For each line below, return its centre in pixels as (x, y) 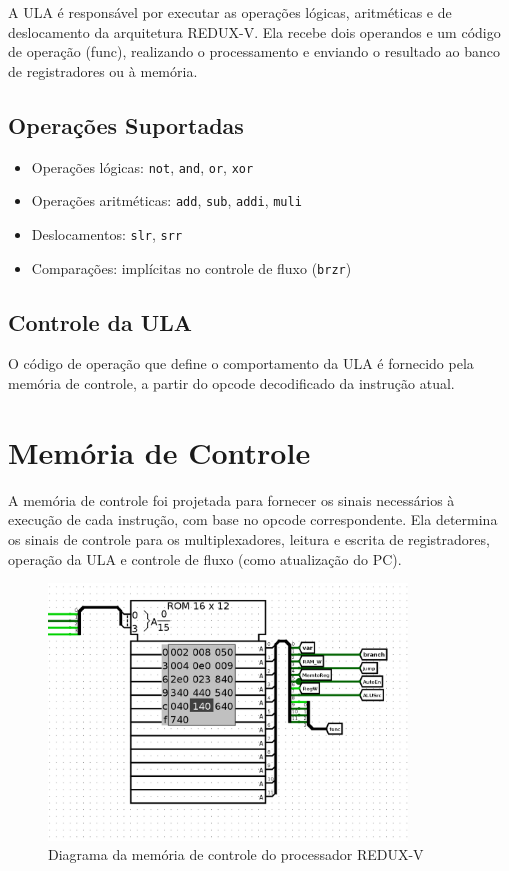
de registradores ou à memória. (103, 70)
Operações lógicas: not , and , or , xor (142, 166)
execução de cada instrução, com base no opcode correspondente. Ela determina (253, 519)
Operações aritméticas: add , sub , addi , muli (166, 200)
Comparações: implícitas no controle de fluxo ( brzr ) (191, 267)
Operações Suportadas (126, 124)
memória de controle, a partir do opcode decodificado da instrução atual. (231, 383)
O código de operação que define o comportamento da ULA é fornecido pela (241, 363)
